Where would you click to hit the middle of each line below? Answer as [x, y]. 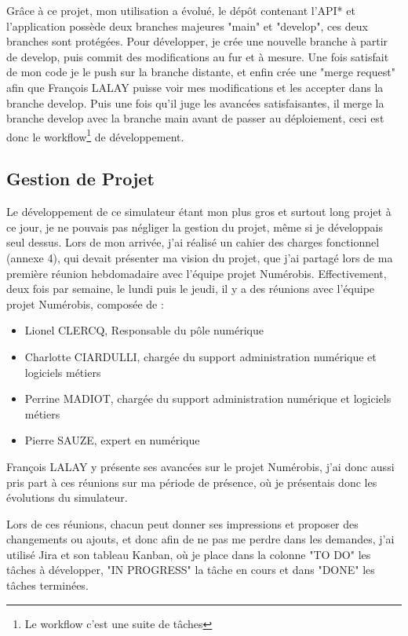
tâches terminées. [47, 585]
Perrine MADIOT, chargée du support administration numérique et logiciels [208, 398]
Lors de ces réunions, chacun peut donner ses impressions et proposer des [182, 523]
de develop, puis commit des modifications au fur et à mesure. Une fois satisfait [198, 56]
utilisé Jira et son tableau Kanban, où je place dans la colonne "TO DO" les [189, 554]
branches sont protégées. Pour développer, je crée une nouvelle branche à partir [197, 41]
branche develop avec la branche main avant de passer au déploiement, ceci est [195, 118]
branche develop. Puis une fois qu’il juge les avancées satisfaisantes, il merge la [195, 102]
